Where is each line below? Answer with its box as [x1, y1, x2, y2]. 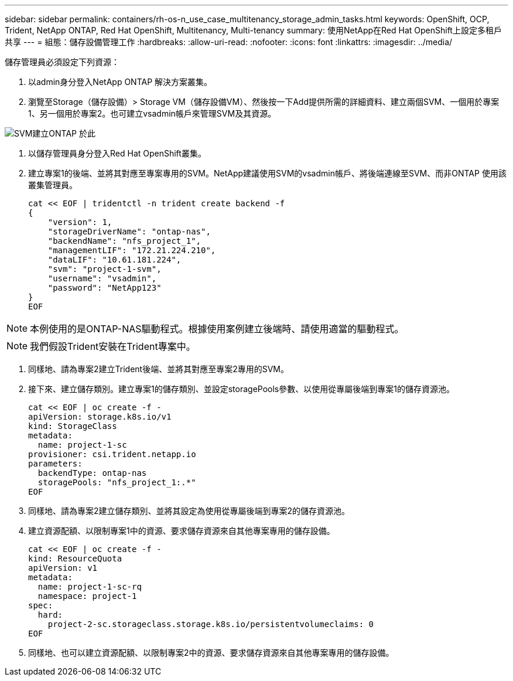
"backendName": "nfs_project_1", [47, 236, 201, 246]
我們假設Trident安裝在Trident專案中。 [30, 340, 196, 352]
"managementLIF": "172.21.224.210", [47, 246, 216, 255]
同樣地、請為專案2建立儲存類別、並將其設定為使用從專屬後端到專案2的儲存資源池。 [28, 506, 350, 516]
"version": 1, [47, 217, 112, 227]
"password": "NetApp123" [47, 283, 162, 292]
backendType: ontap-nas [37, 468, 147, 478]
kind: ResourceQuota [28, 554, 122, 563]
